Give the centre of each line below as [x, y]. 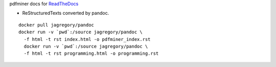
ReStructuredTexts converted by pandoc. [66, 13]
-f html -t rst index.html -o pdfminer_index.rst [87, 39]
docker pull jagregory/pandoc [56, 25]
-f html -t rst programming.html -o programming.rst [91, 53]
